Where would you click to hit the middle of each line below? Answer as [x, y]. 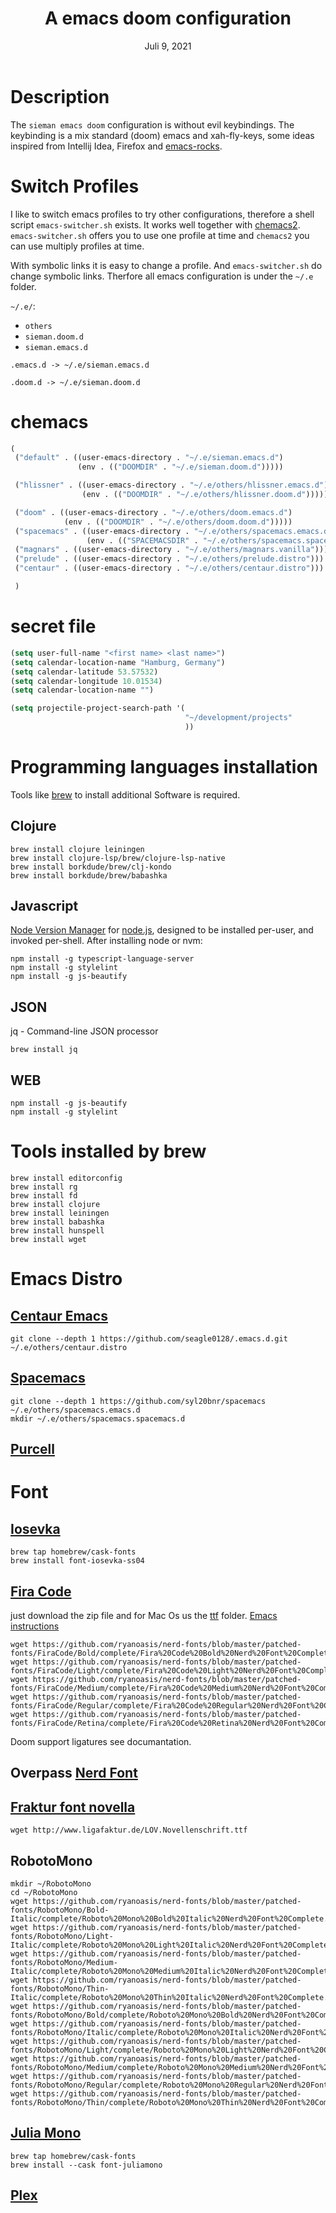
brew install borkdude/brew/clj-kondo [91, 867]
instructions [35, 1626]
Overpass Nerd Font [74, 1773]
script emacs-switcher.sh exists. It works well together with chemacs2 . [155, 224]
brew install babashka [57, 1222]
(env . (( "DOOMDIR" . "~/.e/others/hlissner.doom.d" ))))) [205, 495]
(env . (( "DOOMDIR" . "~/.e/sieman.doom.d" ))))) [180, 467]
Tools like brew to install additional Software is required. [125, 794]
